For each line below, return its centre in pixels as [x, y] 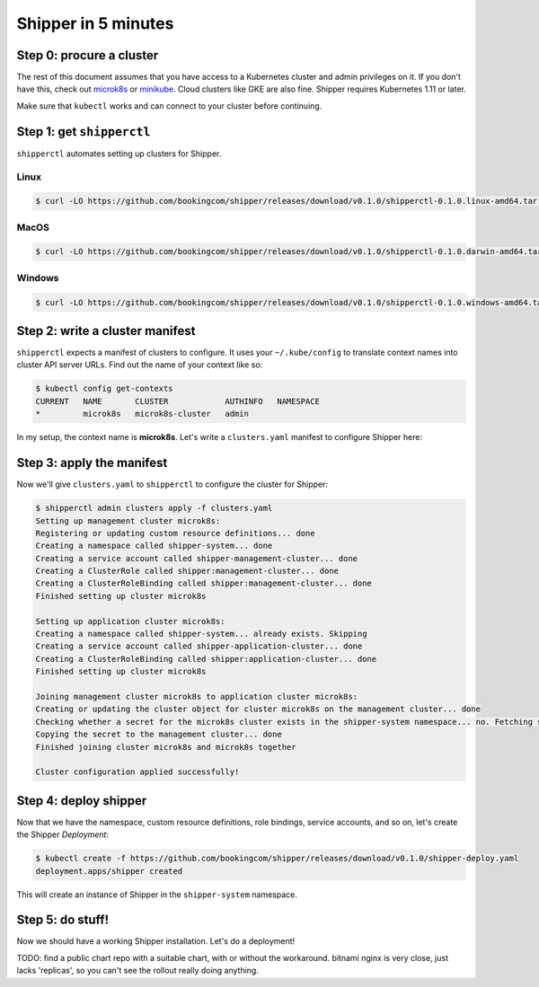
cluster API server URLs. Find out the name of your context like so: [140, 365]
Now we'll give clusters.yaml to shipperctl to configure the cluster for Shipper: [172, 484]
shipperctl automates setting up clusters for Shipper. [119, 154]
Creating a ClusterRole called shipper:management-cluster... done [187, 571]
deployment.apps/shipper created [109, 871]
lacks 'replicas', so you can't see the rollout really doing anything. [138, 971]
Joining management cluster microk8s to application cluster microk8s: [197, 696]
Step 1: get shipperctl [84, 132]
